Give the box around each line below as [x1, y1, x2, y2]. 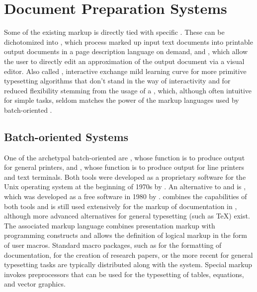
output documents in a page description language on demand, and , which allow [4, 46, 248, 57]
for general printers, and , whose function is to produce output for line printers [4, 162, 244, 172]
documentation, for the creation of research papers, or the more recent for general [4, 249, 253, 260]
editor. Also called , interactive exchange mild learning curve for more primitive [4, 66, 247, 76]
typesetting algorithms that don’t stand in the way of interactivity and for [4, 75, 231, 86]
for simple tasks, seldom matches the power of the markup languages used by [4, 95, 239, 105]
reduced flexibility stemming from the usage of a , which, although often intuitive [4, 85, 252, 95]
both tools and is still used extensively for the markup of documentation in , [4, 201, 237, 211]
